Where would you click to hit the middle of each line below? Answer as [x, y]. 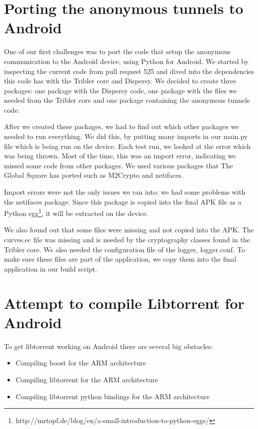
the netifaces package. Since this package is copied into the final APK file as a [123, 201]
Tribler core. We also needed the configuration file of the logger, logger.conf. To [125, 249]
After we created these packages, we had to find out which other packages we [122, 126]
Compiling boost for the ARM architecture [81, 363]
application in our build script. [51, 268]
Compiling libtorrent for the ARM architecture [87, 379]
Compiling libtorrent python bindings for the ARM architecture [113, 396]
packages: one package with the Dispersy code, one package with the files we [121, 90]
